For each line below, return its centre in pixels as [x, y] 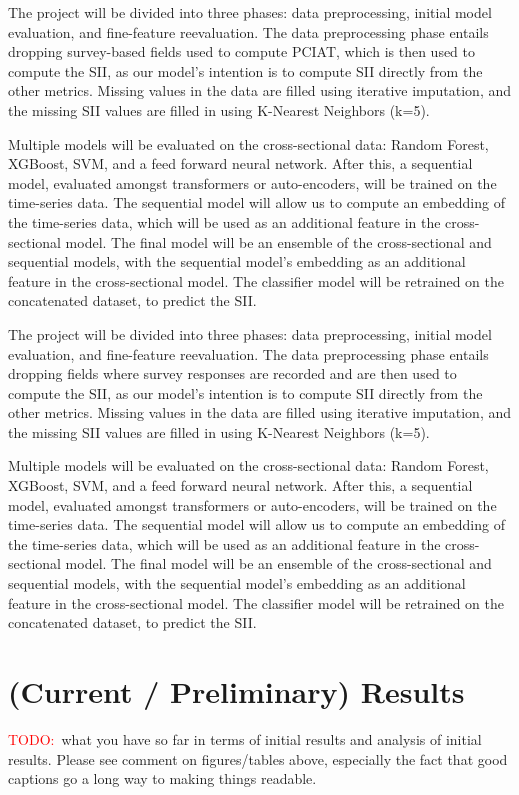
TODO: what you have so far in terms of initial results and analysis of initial [245, 738]
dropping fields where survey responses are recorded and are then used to [232, 373]
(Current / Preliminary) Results [236, 691]
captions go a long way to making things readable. [162, 778]
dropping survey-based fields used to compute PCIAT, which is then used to [242, 51]
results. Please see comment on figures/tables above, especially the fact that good [258, 758]
